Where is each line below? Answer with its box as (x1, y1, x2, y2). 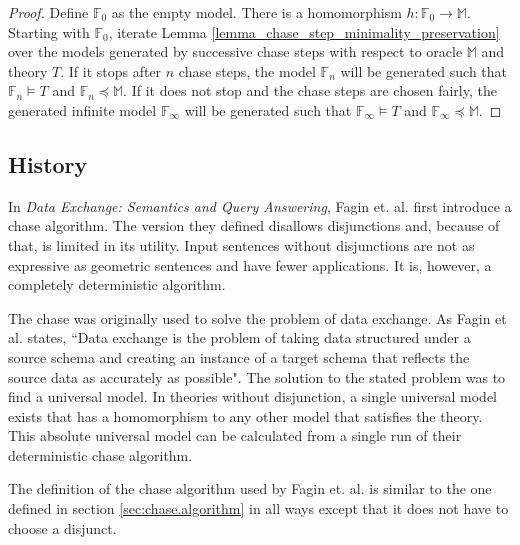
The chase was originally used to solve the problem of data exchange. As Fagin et (8, 307, 507, 328)
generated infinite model (8, 99, 157, 120)
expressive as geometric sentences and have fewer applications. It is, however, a (8, 254, 492, 275)
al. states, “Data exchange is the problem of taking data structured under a (8, 327, 471, 348)
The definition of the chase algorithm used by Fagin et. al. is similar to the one (8, 478, 492, 499)
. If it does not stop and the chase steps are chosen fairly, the (123, 80, 497, 101)
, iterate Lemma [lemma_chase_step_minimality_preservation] (108, 21, 500, 42)
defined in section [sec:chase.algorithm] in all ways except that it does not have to (8, 498, 509, 519)
